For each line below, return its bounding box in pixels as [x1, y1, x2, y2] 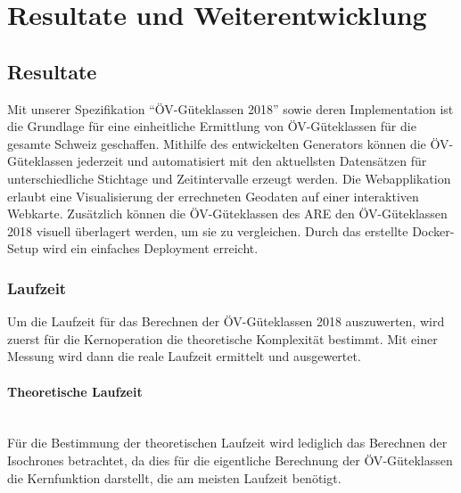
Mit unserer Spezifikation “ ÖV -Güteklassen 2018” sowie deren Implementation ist [7, 99, 454, 118]
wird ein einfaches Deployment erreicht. [42, 239, 259, 258]
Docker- [412, 221, 455, 240]
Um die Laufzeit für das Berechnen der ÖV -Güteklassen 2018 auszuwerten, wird [7, 312, 445, 331]
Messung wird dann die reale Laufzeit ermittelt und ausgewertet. [7, 347, 361, 366]
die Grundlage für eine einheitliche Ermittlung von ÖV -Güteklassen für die [7, 117, 416, 136]
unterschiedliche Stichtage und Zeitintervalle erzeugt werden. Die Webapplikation [7, 168, 451, 187]
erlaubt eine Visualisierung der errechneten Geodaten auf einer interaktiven [7, 186, 419, 205]
